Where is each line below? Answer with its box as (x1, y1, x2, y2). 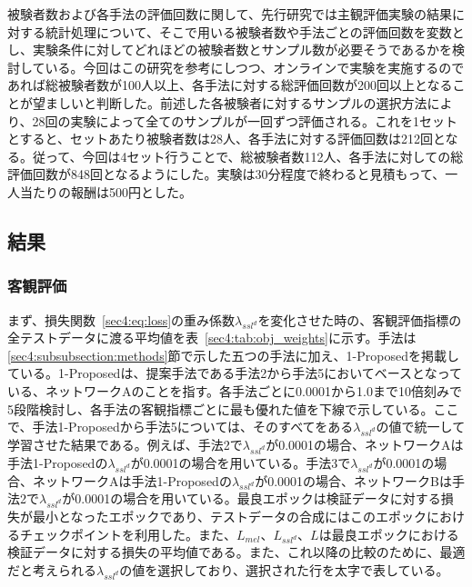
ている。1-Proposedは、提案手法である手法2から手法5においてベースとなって (7, 363, 462, 383)
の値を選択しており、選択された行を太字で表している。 (119, 560, 449, 579)
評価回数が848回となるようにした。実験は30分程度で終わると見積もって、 (7, 164, 446, 184)
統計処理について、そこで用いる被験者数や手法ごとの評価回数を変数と (45, 22, 465, 41)
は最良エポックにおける (318, 524, 459, 543)
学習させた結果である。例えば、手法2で (7, 435, 243, 453)
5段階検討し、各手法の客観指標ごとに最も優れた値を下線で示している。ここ (7, 399, 459, 418)
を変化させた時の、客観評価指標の (257, 310, 462, 329)
